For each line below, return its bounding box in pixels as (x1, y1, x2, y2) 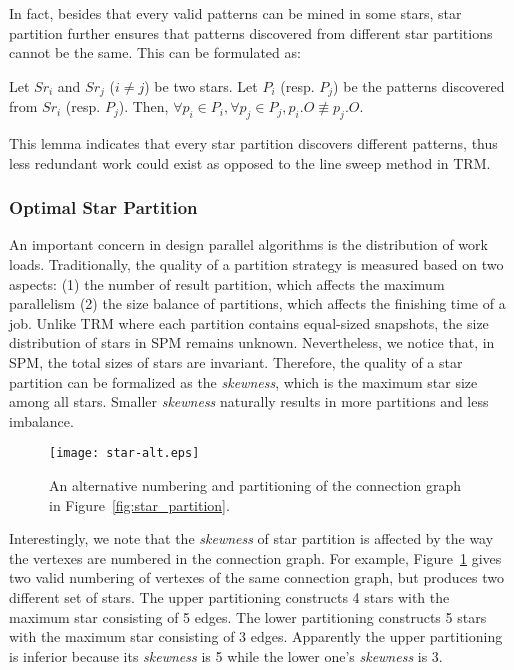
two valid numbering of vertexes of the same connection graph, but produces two (9, 567, 505, 588)
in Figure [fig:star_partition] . (49, 494, 230, 515)
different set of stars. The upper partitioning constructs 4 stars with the (9, 587, 450, 607)
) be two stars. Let (144, 75, 258, 96)
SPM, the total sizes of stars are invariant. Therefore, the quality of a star (9, 352, 463, 372)
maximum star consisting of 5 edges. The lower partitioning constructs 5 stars (9, 606, 487, 627)
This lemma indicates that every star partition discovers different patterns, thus (9, 133, 498, 154)
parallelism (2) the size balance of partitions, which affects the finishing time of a (9, 293, 506, 314)
